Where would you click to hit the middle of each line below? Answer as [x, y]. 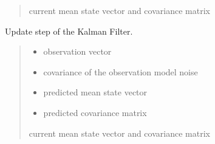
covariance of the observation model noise [121, 71]
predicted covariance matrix [95, 112]
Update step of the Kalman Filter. [69, 31]
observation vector [77, 51]
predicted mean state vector [95, 92]
